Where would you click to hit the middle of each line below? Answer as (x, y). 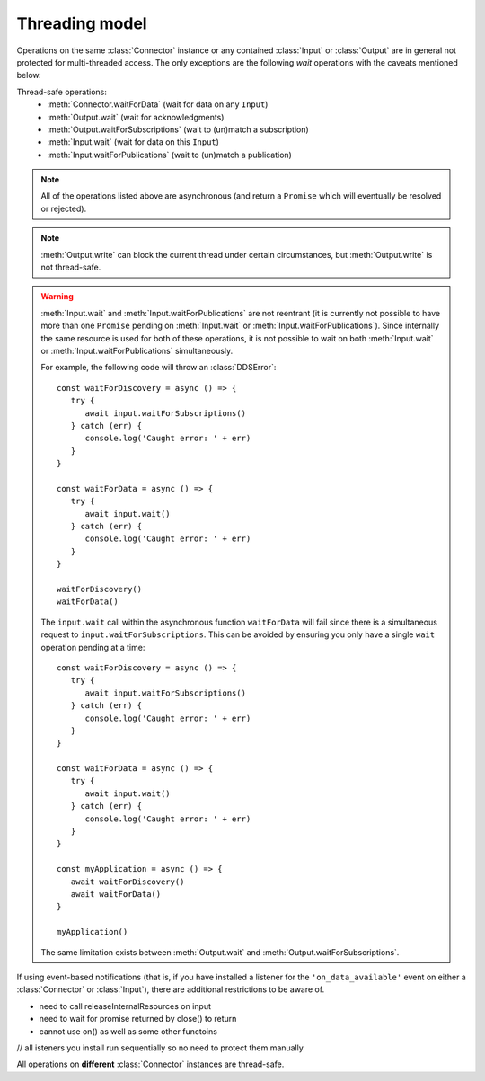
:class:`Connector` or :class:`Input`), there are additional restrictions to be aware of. (171, 989)
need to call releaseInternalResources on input (125, 1006)
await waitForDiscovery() (128, 882)
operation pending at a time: (93, 647)
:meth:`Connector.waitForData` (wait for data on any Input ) (158, 104)
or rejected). (64, 208)
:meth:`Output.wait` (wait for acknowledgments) (136, 117)
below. (29, 75)
